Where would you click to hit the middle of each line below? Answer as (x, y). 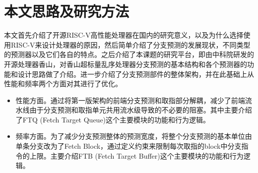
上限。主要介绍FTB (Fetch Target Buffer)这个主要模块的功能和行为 (136, 155)
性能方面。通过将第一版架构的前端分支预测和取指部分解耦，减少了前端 (130, 100)
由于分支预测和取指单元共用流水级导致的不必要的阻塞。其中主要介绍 (141, 110)
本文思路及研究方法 (67, 11)
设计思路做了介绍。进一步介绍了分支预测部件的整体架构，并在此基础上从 (136, 74)
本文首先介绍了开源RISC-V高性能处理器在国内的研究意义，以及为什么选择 (124, 35)
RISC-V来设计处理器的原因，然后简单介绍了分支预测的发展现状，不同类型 (130, 44)
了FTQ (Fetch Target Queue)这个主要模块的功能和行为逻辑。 (113, 119)
